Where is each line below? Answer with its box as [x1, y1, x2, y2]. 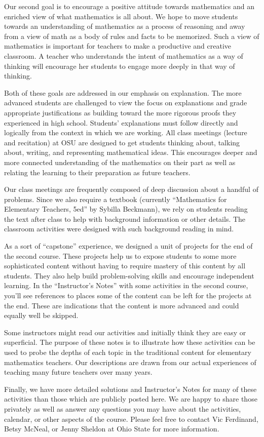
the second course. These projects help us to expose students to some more [4, 250, 237, 261]
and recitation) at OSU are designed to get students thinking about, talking [4, 137, 240, 147]
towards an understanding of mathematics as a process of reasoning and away [4, 21, 245, 31]
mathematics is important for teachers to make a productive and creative [4, 41, 231, 51]
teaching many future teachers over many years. [4, 367, 153, 377]
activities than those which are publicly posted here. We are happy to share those [4, 393, 257, 404]
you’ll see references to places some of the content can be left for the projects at [4, 290, 252, 301]
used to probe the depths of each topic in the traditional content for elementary [4, 347, 251, 357]
